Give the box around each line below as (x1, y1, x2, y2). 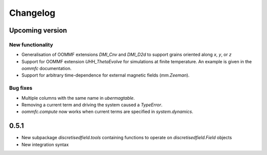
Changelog (9, 7, 55, 18)
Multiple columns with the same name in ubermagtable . (21, 95, 135, 101)
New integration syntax (21, 141, 69, 148)
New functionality (9, 41, 53, 48)
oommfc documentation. (21, 66, 72, 72)
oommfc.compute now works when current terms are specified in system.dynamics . (21, 109, 193, 115)
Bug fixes (9, 84, 33, 91)
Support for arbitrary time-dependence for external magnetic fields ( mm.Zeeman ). (21, 72, 190, 78)
